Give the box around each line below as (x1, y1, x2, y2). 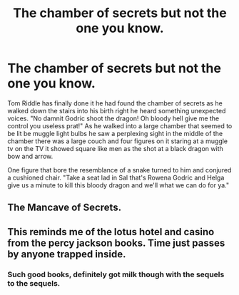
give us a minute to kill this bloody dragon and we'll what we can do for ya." (7, 180, 230, 190)
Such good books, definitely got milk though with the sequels (7, 269, 225, 279)
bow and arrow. (7, 152, 54, 160)
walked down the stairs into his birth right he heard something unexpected (7, 106, 226, 115)
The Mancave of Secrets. (7, 202, 122, 214)
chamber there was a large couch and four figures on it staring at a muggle (7, 137, 228, 145)
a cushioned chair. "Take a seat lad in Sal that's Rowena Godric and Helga (7, 173, 225, 182)
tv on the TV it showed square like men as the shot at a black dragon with (7, 144, 223, 152)
